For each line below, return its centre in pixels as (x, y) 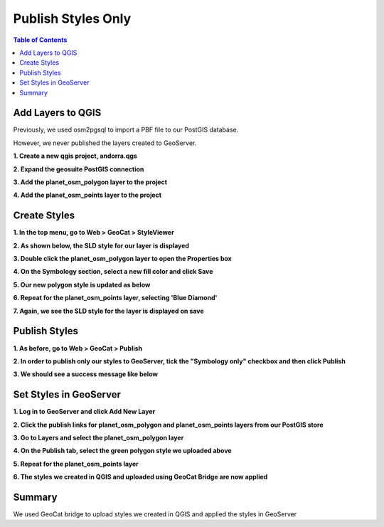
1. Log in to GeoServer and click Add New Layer (84, 412)
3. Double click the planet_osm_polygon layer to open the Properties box (123, 259)
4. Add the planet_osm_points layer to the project (87, 195)
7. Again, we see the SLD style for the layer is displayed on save (108, 311)
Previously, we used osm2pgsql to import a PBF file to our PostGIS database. (126, 130)
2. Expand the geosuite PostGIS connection (79, 169)
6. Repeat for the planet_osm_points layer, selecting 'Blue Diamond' (115, 298)
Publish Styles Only (72, 18)
